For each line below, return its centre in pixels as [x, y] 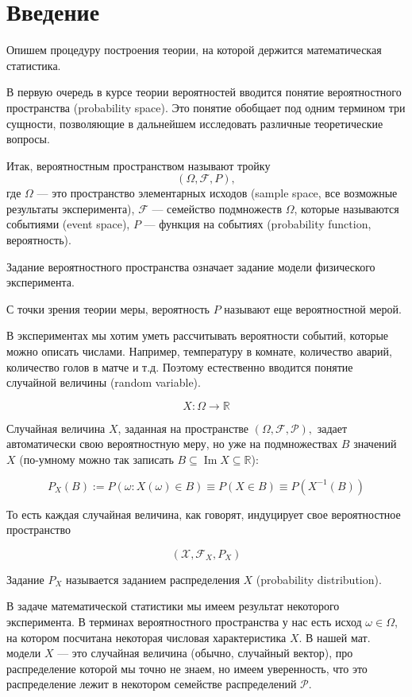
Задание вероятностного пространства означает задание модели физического [191, 266]
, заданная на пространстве [183, 428]
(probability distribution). [319, 579]
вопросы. [28, 139]
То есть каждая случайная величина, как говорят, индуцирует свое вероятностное [204, 514]
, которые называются [347, 208]
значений [375, 444]
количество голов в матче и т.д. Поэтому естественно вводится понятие [180, 366]
